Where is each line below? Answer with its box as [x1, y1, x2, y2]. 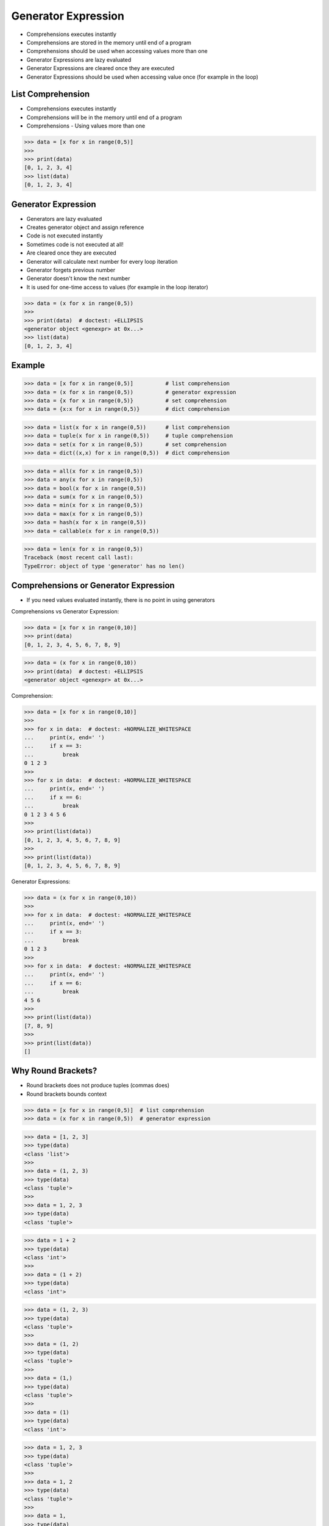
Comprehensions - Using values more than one [26, 122, 146, 129]
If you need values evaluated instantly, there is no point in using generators [26, 596, 216, 604]
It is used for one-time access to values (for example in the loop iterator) [26, 283, 208, 291]
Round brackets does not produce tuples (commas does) [26, 1082, 170, 1089]
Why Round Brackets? [11, 1066, 97, 1076]
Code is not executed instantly [26, 232, 103, 239]
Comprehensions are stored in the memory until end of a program [26, 38, 192, 46]
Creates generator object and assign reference [26, 223, 144, 231]
